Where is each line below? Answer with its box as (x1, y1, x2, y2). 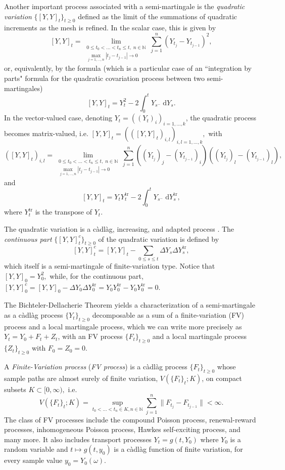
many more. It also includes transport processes (4, 434, 152, 444)
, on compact (202, 372, 242, 383)
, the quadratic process (185, 112, 257, 123)
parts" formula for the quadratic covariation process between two (4, 72, 205, 83)
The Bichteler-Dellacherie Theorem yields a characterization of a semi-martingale (4, 300, 255, 310)
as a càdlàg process (4, 310, 63, 320)
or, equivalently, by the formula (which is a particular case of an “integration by (4, 63, 252, 73)
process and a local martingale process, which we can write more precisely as (4, 321, 242, 331)
